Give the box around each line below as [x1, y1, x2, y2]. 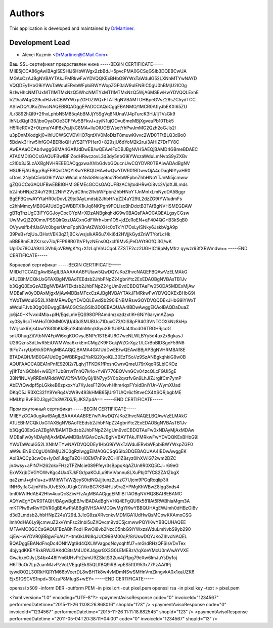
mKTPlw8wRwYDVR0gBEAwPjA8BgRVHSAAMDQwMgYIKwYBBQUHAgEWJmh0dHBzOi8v [9, 505, 198, 511]
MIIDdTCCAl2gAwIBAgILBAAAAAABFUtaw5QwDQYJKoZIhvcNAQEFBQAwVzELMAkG [9, 269, 188, 275]
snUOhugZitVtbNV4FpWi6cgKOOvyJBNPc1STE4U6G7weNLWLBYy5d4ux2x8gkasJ [9, 332, 183, 339]
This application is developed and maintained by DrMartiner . [9, 25, 135, 31]
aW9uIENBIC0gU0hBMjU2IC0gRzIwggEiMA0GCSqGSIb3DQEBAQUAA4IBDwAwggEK [9, 448, 187, 454]
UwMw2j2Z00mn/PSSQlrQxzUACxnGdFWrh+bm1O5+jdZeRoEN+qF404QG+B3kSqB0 [9, 217, 188, 223]
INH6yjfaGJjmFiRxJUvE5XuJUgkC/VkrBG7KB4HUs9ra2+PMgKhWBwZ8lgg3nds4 [9, 484, 179, 490]
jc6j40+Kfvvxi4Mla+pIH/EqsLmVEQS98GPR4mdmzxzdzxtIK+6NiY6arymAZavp [9, 311, 174, 318]
